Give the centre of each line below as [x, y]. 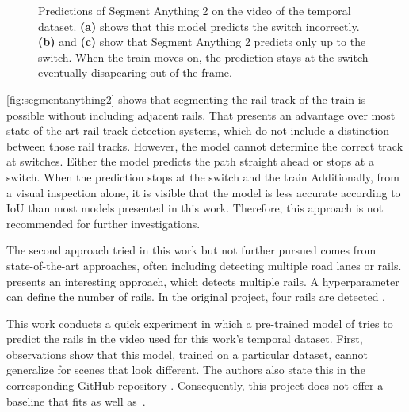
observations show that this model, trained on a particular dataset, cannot [187, 354]
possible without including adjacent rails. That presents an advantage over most [201, 114]
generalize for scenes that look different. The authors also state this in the [186, 370]
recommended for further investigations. [103, 223]
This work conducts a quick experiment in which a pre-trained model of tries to [200, 323]
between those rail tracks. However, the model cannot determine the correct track [205, 145]
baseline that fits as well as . [76, 401]
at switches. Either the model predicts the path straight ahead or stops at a [190, 161]
